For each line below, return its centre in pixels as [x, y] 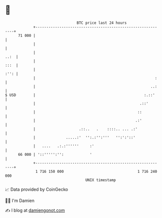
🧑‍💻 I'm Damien [20, 201]
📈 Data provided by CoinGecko [37, 189]
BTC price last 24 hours [102, 23]
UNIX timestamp [101, 180]
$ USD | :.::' [80, 95]
